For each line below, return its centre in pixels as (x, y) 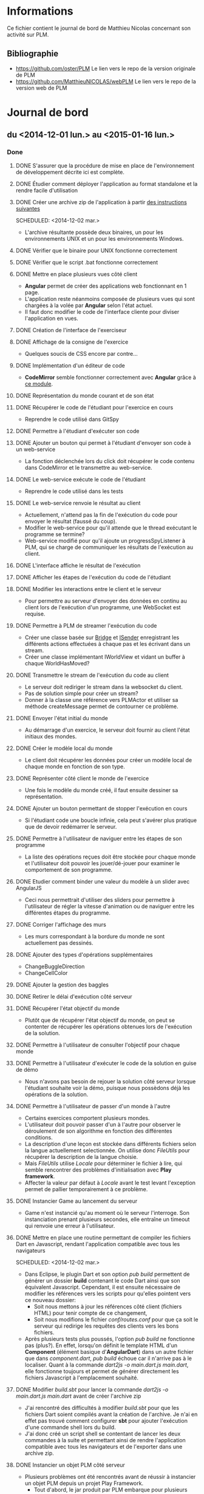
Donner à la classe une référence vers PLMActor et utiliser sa (101, 699)
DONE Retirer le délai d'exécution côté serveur (74, 996)
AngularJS (29, 888)
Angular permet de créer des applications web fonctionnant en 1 (106, 286)
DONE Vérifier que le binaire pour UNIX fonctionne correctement (97, 250)
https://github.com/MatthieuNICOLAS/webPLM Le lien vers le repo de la (106, 81)
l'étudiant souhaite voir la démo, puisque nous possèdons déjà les (107, 1088)
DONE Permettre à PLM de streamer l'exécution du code (86, 625)
